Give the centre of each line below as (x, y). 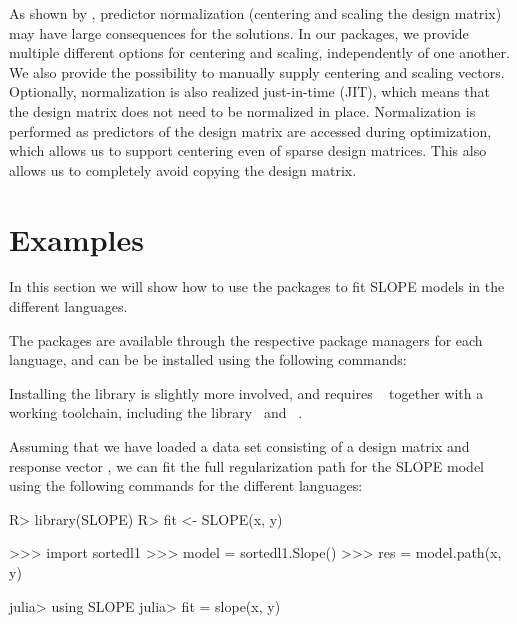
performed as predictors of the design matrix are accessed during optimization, (250, 130)
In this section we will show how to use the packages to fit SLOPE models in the (257, 286)
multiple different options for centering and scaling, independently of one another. (259, 52)
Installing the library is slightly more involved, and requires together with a (246, 392)
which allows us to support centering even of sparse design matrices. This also (248, 150)
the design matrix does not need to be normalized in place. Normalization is (242, 110)
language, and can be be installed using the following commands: (208, 359)
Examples (76, 238)
